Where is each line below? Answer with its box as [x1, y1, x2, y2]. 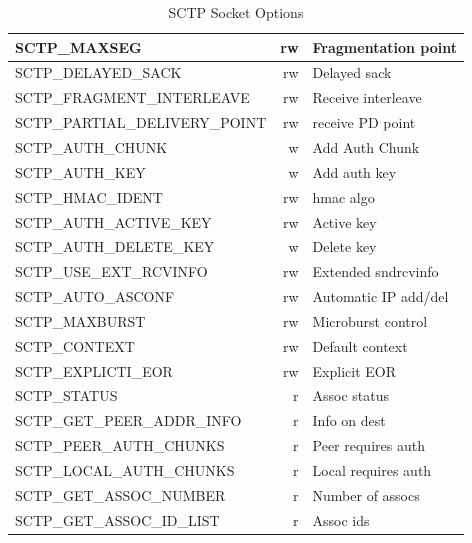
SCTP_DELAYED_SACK [15, 62, 182, 83]
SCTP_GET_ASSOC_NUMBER [15, 484, 226, 505]
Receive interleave [312, 87, 422, 108]
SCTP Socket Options [168, 2, 304, 22]
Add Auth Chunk [312, 136, 420, 157]
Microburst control [312, 310, 428, 331]
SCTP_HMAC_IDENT [15, 186, 163, 207]
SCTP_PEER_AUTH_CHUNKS [15, 435, 225, 456]
